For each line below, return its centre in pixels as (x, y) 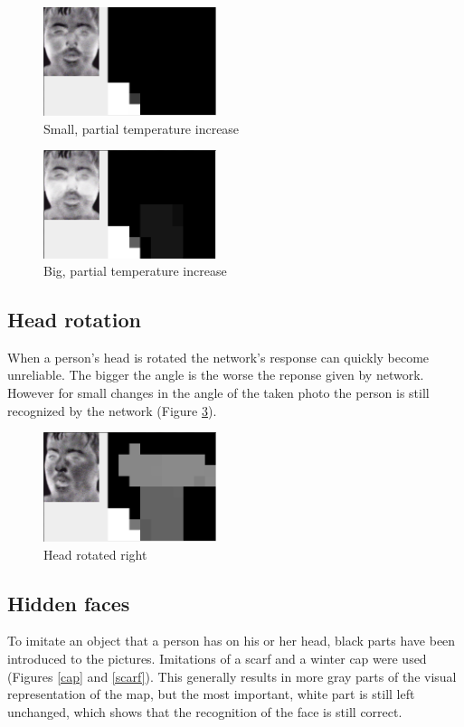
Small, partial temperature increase (142, 128)
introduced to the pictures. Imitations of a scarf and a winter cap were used (217, 658)
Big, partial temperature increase (135, 271)
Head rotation (74, 320)
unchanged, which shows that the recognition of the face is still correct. (205, 711)
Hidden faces (69, 603)
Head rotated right (95, 554)
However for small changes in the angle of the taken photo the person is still (218, 393)
